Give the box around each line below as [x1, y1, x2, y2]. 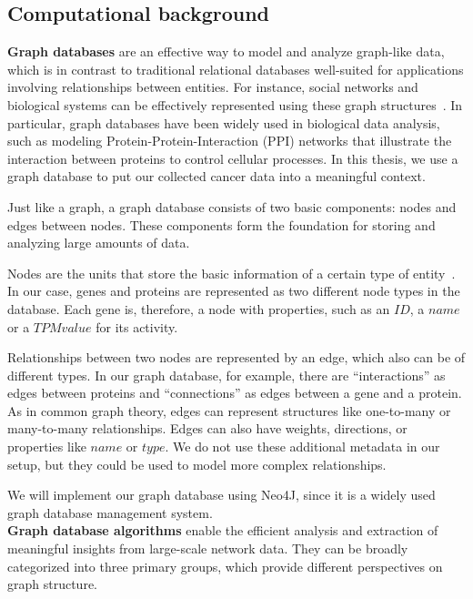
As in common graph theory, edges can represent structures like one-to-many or [7, 401, 451, 420]
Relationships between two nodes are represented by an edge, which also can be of [7, 348, 466, 367]
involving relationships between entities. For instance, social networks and [7, 77, 418, 96]
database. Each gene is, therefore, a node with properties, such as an [7, 299, 390, 318]
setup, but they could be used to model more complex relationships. [7, 454, 387, 473]
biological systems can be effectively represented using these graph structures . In [7, 95, 463, 114]
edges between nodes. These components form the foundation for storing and [7, 215, 436, 234]
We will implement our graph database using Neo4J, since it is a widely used [7, 485, 436, 504]
